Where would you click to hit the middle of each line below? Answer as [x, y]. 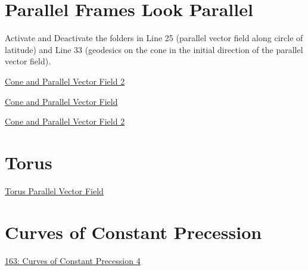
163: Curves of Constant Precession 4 [73, 260]
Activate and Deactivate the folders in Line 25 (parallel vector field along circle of [154, 38]
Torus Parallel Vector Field [54, 190]
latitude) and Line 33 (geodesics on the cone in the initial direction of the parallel [154, 49]
